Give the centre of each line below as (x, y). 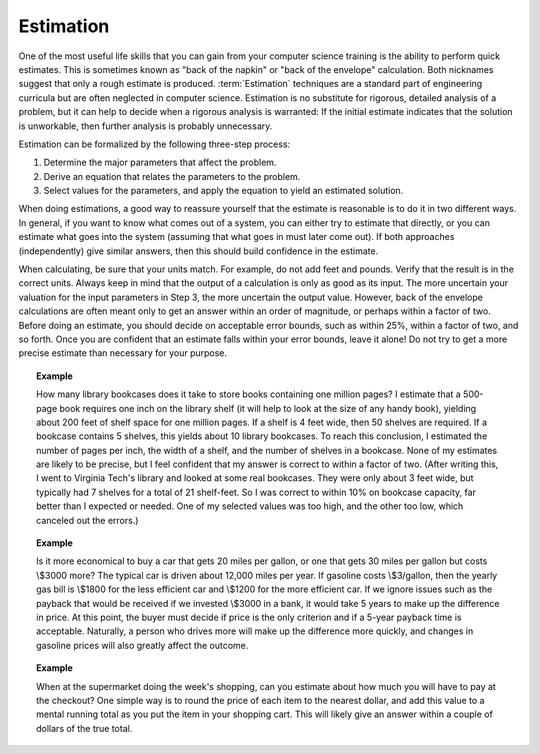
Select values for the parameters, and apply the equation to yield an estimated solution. (223, 191)
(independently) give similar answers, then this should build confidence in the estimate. (198, 251)
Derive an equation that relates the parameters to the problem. (172, 176)
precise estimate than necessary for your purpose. (123, 353)
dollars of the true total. (84, 728)
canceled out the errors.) (87, 520)
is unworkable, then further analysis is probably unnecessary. (145, 126)
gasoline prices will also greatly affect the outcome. (142, 645)
